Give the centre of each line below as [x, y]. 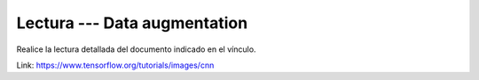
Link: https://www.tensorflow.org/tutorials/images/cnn [115, 65]
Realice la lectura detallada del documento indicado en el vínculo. [136, 49]
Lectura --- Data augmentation [132, 23]
